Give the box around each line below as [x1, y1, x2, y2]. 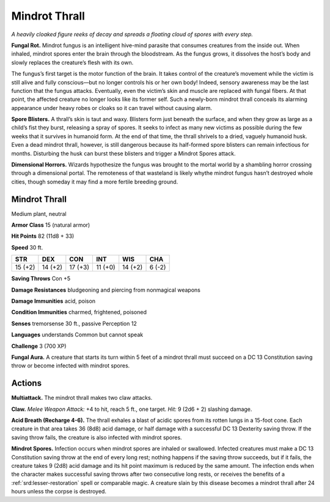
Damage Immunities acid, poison [11, 297, 96, 305]
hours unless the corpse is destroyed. [11, 488, 107, 495]
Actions [11, 378, 42, 388]
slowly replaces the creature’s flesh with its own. [11, 59, 134, 66]
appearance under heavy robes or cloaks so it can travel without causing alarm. [11, 104, 213, 111]
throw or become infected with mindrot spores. [11, 362, 130, 369]
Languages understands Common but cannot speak [11, 331, 144, 339]
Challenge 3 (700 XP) [11, 342, 67, 350]
